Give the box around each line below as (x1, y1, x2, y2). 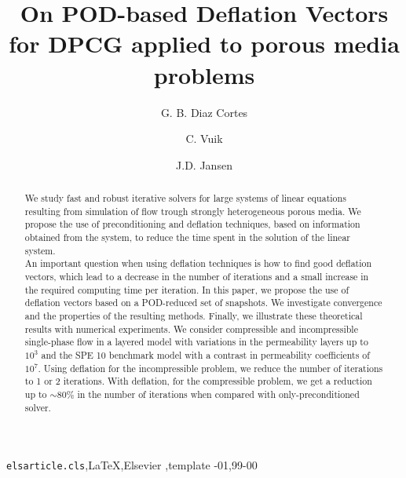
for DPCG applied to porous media (9, 27, 400, 60)
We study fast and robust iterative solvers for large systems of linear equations (24, 192, 346, 205)
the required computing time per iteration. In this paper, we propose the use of (24, 283, 349, 296)
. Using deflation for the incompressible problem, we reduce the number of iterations (38, 361, 383, 374)
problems (153, 58, 255, 90)
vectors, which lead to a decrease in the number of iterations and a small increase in (24, 270, 369, 283)
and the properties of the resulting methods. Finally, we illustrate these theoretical (24, 308, 363, 322)
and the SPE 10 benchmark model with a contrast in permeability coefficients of (41, 348, 370, 361)
